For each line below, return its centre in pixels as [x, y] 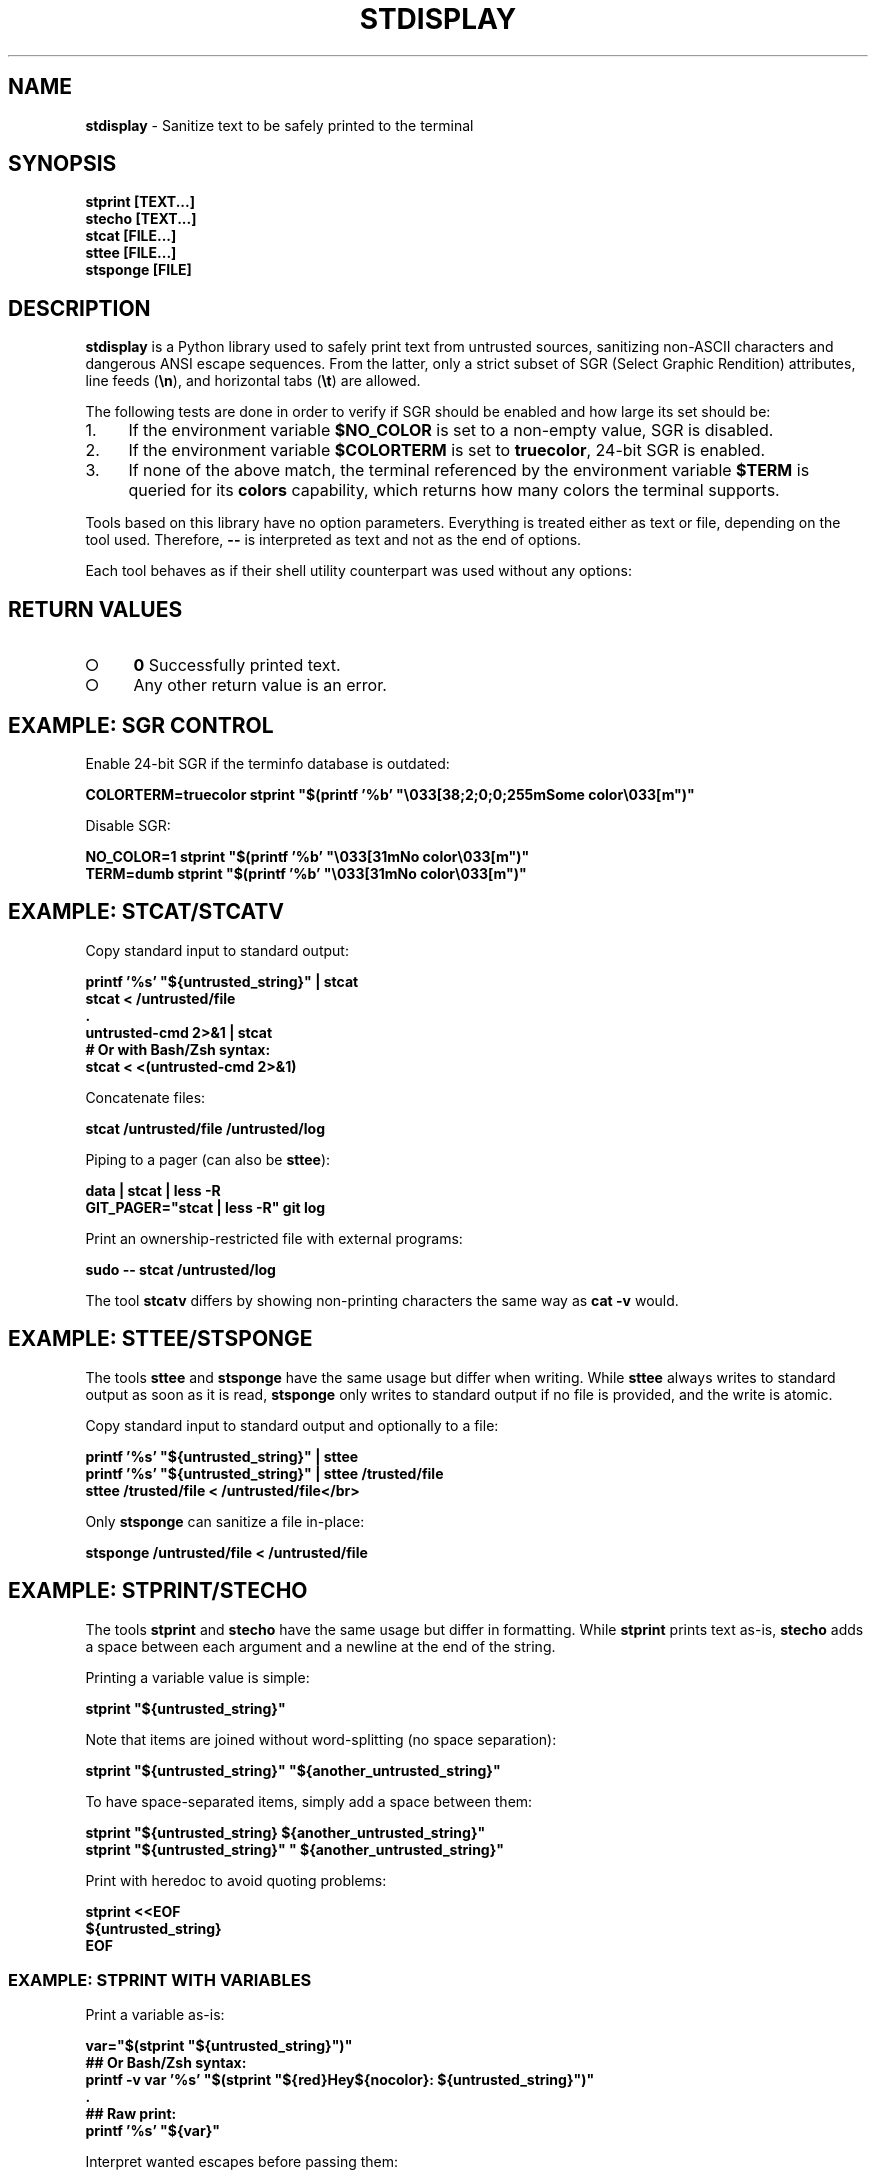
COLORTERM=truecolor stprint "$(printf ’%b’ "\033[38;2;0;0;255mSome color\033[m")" [390, 794]
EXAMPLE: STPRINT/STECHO [158, 1591]
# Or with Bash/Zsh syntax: [178, 1049]
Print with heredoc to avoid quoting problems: [236, 1880]
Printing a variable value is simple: [197, 1677]
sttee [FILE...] [131, 253]
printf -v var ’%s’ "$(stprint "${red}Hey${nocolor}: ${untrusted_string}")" [340, 2080]
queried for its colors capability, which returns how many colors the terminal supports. [454, 490]
